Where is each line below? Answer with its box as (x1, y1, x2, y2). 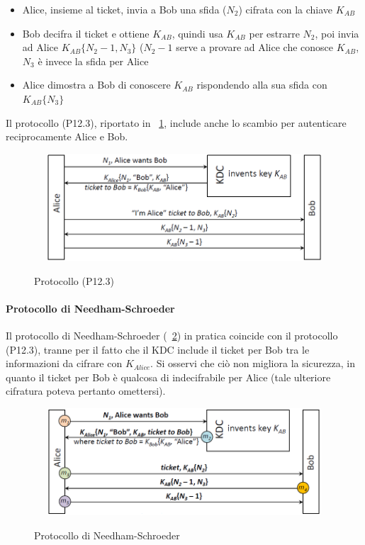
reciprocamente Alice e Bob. (6, 129, 128, 144)
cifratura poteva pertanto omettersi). (6, 383, 166, 398)
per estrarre (249, 26, 300, 40)
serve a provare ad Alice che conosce (176, 40, 334, 55)
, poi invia (315, 26, 359, 40)
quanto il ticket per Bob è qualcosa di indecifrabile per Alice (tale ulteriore (6, 369, 331, 384)
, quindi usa (172, 26, 223, 40)
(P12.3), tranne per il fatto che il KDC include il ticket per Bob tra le (6, 342, 310, 356)
